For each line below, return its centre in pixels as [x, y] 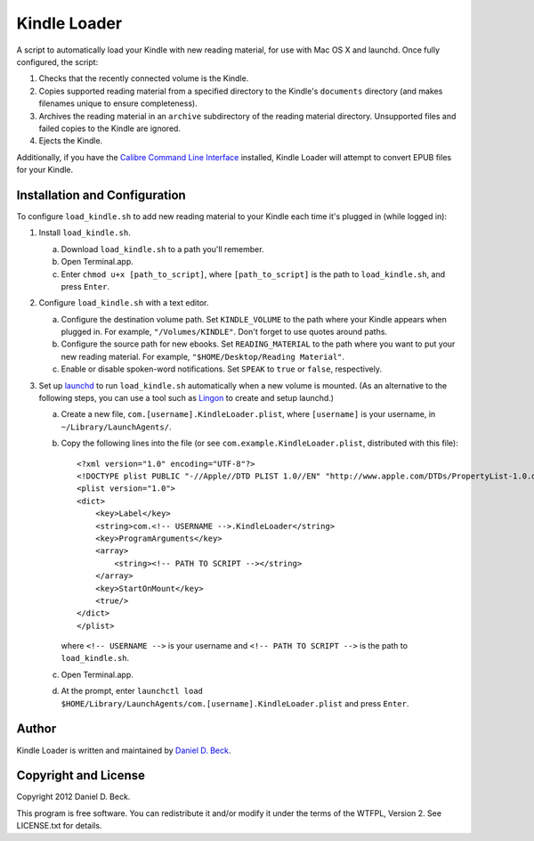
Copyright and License [81, 776]
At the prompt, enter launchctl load [132, 691]
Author [36, 729]
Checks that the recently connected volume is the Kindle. [144, 78]
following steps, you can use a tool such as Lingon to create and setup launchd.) [186, 398]
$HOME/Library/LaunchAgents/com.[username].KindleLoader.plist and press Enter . [235, 703]
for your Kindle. [45, 170]
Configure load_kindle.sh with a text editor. [124, 303]
